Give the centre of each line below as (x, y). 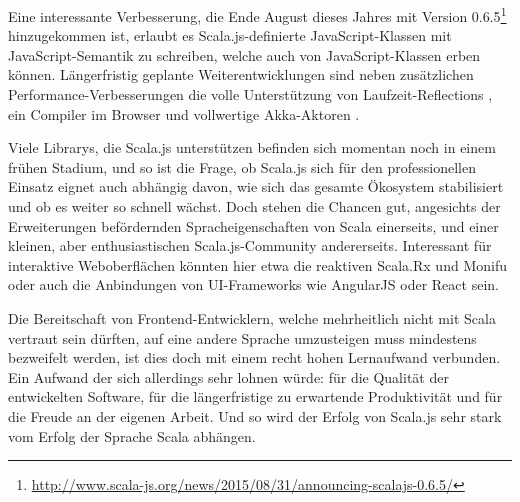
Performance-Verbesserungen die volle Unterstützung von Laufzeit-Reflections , (250, 94)
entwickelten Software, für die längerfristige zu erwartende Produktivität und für (255, 396)
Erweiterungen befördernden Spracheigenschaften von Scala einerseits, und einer (253, 225)
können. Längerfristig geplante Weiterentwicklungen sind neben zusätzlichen (241, 74)
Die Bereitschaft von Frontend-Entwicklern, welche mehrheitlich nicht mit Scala (252, 317)
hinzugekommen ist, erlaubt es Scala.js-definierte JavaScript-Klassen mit (230, 35)
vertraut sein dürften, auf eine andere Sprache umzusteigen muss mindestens (242, 337)
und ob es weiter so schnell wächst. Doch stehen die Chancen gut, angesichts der (254, 206)
